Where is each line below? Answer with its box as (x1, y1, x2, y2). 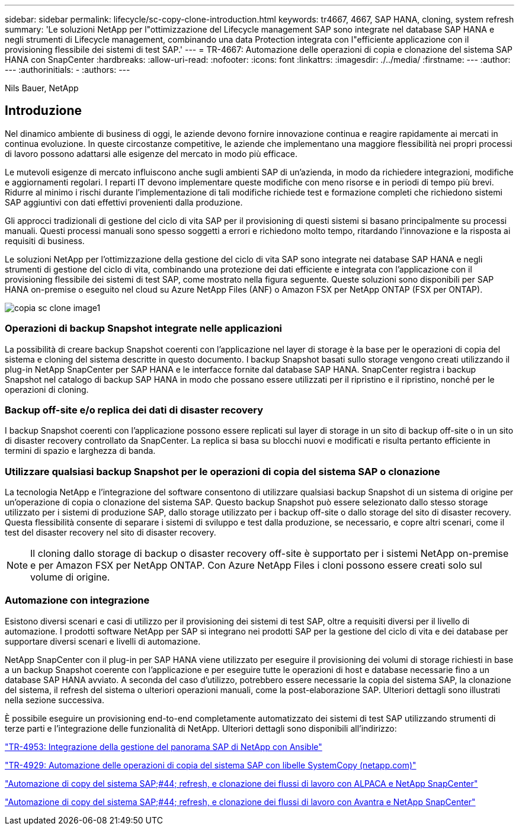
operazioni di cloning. (5, 384, 89, 395)
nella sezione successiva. (5, 694, 104, 705)
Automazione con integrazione (5, 594, 150, 607)
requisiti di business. (5, 235, 85, 246)
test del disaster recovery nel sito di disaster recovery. (5, 527, 216, 538)
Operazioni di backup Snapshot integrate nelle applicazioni (5, 322, 283, 335)
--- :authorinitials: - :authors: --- (5, 65, 130, 75)
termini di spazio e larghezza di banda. (5, 446, 156, 456)
